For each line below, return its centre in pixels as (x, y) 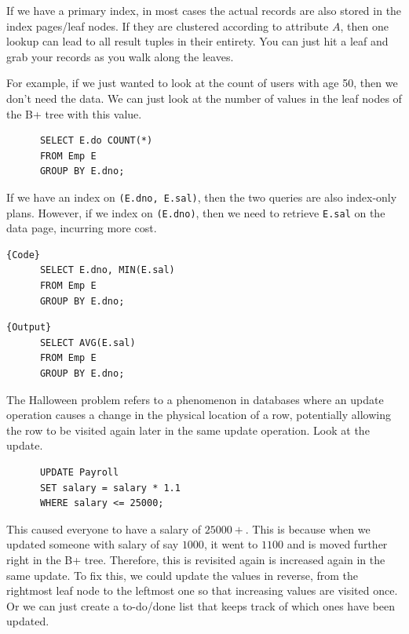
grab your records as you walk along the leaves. (120, 56)
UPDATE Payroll (79, 472)
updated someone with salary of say (93, 544)
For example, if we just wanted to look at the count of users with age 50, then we (202, 83)
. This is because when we (308, 528)
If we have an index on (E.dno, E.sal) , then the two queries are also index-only (202, 197)
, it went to (231, 544)
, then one (364, 26)
